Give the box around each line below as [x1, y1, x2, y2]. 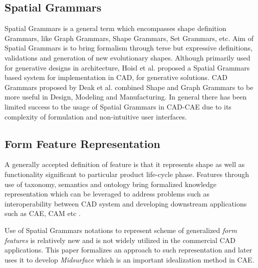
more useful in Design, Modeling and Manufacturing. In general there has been [5, 91, 247, 102]
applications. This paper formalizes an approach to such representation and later [5, 244, 252, 255]
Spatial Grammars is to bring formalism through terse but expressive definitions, [5, 42, 252, 53]
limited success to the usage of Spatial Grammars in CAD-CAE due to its [5, 101, 231, 111]
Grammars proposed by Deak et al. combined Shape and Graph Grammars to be [5, 81, 253, 92]
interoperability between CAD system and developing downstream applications [5, 198, 247, 208]
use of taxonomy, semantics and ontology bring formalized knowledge [5, 178, 217, 189]
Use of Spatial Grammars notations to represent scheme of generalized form [5, 224, 237, 235]
